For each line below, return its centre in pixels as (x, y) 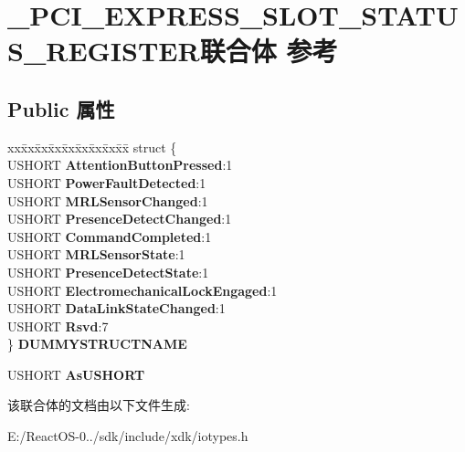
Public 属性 (61, 108)
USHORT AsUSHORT (76, 374)
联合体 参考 (269, 51)
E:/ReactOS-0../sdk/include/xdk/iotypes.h (128, 436)
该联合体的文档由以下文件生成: (99, 405)
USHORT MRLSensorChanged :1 (108, 200)
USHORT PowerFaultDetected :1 (107, 182)
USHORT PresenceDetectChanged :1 (120, 219)
